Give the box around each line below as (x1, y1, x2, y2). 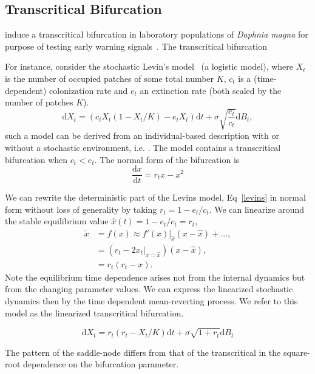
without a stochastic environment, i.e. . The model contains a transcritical (5, 141, 281, 153)
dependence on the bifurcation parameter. (22, 358, 179, 370)
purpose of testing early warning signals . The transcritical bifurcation (5, 39, 267, 52)
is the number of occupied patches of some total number (5, 72, 214, 84)
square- (283, 346, 310, 358)
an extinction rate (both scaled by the (140, 84, 282, 96)
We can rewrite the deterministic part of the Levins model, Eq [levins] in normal (5, 191, 306, 204)
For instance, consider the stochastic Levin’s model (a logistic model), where (5, 60, 293, 73)
